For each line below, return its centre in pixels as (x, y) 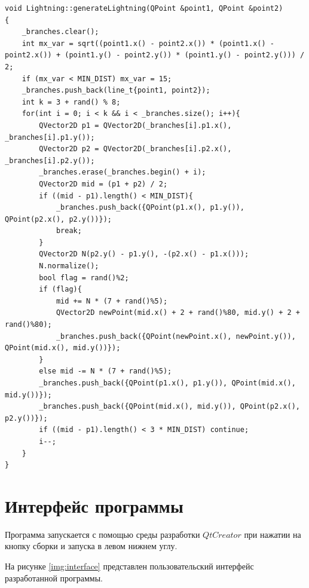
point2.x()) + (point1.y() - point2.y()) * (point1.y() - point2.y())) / (155, 55)
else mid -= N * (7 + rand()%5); (105, 371)
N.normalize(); (69, 266)
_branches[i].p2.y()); (50, 160)
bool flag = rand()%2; (84, 278)
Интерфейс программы (94, 505)
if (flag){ (60, 290)
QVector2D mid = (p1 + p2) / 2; (103, 184)
